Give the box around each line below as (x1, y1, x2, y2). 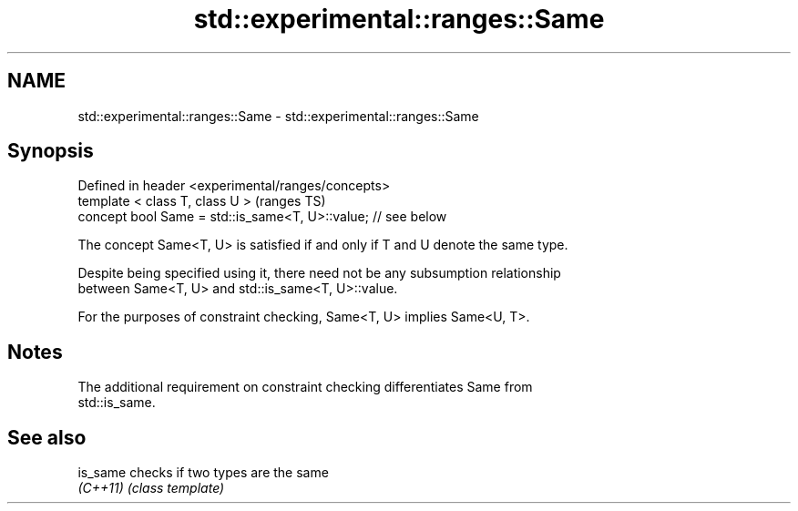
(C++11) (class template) (77, 480, 225, 496)
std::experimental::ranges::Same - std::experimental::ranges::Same (77, 107, 479, 124)
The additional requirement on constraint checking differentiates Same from (77, 379, 533, 395)
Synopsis (7, 139, 94, 163)
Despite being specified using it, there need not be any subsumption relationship (77, 265, 561, 281)
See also (7, 425, 87, 449)
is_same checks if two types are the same (77, 465, 329, 481)
